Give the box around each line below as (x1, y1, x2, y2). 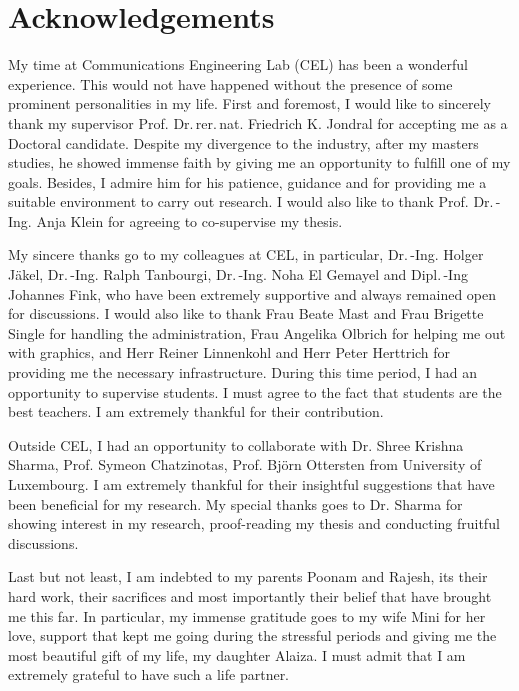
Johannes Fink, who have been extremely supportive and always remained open (8, 283, 497, 304)
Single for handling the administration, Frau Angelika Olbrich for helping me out (8, 322, 506, 343)
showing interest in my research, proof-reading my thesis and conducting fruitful (8, 513, 500, 534)
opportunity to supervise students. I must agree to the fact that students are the (8, 381, 502, 402)
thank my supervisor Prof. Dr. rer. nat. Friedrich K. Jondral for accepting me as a (8, 112, 508, 133)
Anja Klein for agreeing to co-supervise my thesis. (36, 210, 343, 231)
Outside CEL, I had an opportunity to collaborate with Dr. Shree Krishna (8, 434, 464, 455)
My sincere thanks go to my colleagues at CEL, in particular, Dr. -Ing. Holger (8, 244, 484, 265)
